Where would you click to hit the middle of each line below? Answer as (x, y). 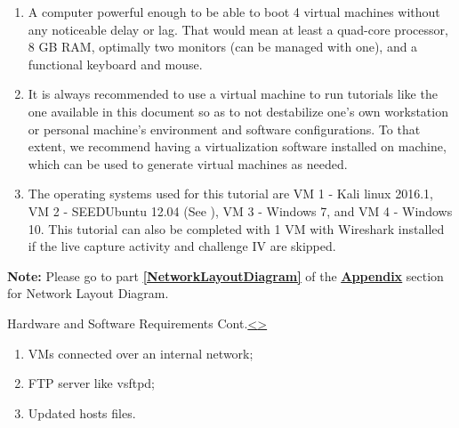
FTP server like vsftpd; (91, 383)
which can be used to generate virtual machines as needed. (188, 163)
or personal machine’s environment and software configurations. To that (224, 129)
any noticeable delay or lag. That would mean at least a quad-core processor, (238, 29)
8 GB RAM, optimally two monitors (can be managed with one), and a (223, 47)
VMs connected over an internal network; (141, 353)
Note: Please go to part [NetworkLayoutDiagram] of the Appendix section (225, 275)
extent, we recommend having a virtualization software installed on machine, (237, 146)
